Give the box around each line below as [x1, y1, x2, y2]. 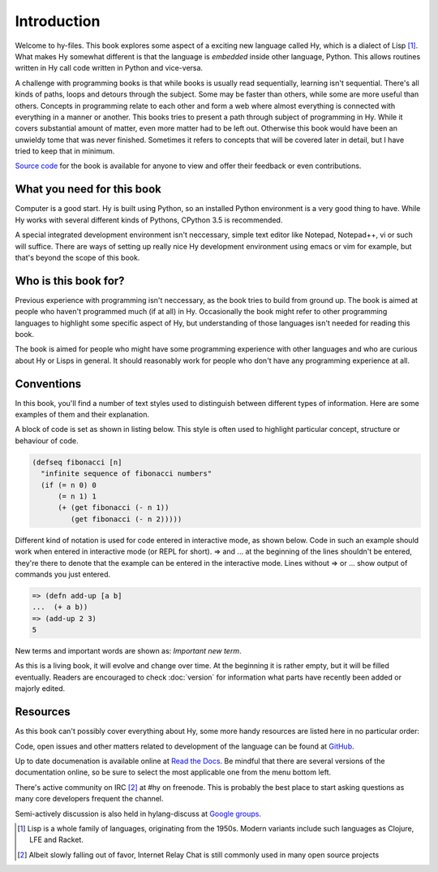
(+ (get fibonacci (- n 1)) [58, 503, 170, 512]
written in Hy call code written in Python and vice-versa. [15, 63, 203, 73]
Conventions [15, 377, 82, 391]
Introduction [15, 12, 101, 30]
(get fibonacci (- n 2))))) [70, 514, 182, 524]
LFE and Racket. [29, 835, 84, 844]
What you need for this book [15, 183, 161, 196]
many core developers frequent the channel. [15, 794, 164, 804]
